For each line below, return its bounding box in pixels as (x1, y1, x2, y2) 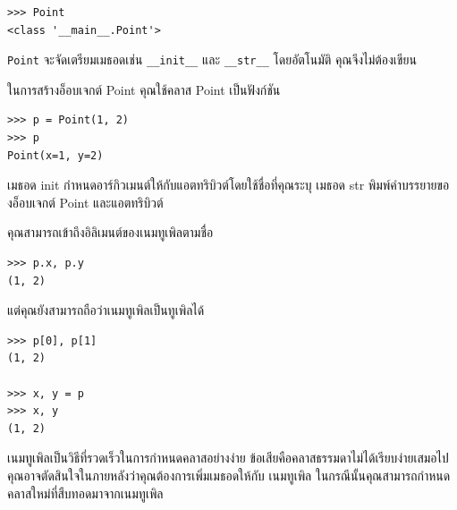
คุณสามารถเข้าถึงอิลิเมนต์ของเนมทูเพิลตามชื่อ (7, 223, 214, 242)
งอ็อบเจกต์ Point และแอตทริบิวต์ (7, 192, 164, 211)
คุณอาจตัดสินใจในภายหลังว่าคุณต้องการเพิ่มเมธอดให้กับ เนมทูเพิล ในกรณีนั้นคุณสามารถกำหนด (7, 465, 451, 484)
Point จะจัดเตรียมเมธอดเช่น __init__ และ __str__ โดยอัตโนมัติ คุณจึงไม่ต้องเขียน (7, 50, 417, 69)
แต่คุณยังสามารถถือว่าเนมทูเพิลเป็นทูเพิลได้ (7, 301, 205, 319)
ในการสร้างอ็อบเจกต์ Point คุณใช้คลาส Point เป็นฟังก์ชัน (7, 80, 281, 98)
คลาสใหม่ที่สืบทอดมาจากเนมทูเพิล (7, 483, 164, 502)
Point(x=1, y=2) (7, 149, 104, 162)
